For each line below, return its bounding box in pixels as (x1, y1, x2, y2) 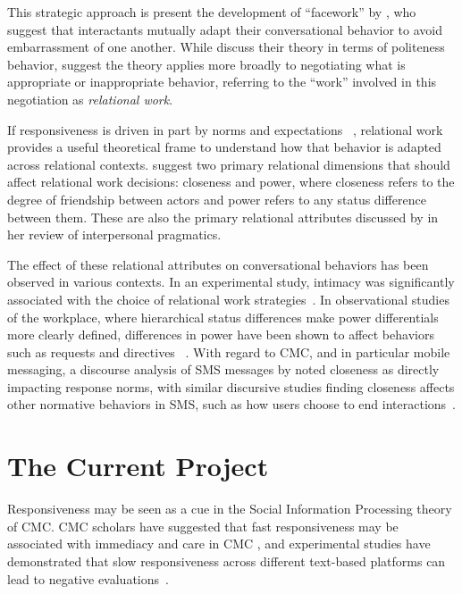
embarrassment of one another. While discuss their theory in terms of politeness (7, 38, 445, 56)
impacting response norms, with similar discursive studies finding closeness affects (7, 377, 455, 396)
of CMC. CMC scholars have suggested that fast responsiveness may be (7, 516, 399, 535)
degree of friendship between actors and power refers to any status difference (7, 189, 426, 208)
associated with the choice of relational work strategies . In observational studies (7, 289, 449, 308)
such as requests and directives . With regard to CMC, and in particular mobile (7, 342, 450, 361)
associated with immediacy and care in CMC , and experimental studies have (7, 534, 431, 553)
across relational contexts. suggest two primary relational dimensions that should (7, 155, 450, 173)
